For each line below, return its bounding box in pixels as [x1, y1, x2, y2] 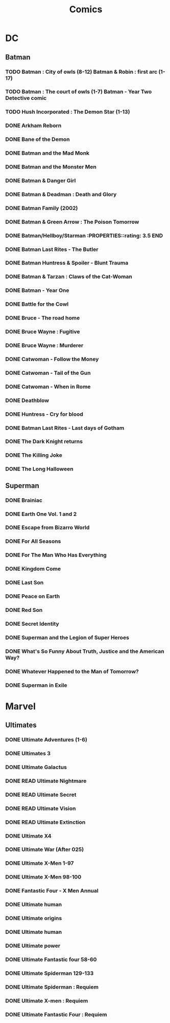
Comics [69, 4, 103, 15]
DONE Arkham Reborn [5, 122, 62, 129]
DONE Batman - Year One [5, 287, 69, 294]
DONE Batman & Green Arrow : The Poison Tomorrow [5, 218, 139, 225]
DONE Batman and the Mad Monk [5, 150, 90, 157]
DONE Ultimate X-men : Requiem [5, 997, 88, 1004]
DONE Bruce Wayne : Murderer [5, 342, 84, 349]
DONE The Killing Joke [5, 452, 62, 459]
